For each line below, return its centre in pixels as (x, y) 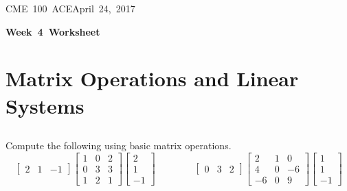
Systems (45, 105)
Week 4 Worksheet (53, 31)
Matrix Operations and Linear (152, 78)
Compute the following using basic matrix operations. (119, 145)
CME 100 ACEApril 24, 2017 (70, 8)
